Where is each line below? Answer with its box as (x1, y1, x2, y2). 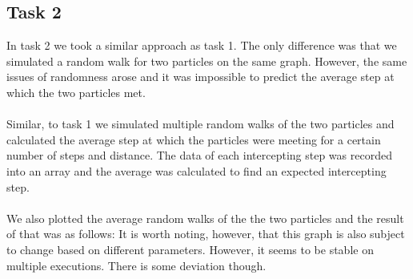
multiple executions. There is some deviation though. (6, 257, 267, 273)
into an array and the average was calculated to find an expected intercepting (6, 162, 387, 179)
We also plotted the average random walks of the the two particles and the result (6, 209, 404, 226)
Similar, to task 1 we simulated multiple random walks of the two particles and (6, 115, 395, 132)
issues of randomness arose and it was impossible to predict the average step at (6, 68, 395, 85)
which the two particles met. (6, 83, 146, 100)
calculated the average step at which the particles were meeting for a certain (6, 131, 381, 148)
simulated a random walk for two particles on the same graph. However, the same (6, 52, 407, 69)
